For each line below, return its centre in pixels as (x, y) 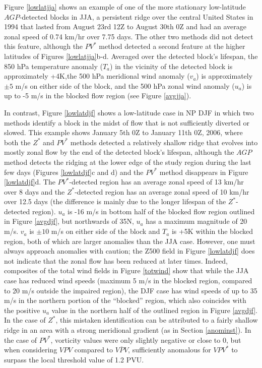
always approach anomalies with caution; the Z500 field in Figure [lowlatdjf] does (129, 251)
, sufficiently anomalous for (170, 350)
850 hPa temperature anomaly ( (53, 66)
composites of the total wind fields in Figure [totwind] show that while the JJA (126, 270)
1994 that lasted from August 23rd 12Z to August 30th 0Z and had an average (125, 26)
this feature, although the (44, 46)
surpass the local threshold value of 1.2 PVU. (74, 359)
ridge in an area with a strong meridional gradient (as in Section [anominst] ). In (128, 330)
